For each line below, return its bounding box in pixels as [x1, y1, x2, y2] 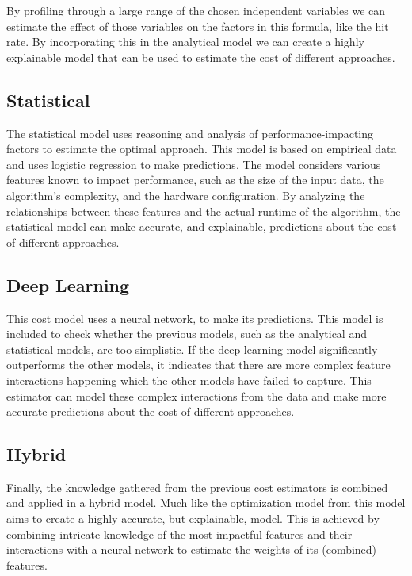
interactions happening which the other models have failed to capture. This [6, 371, 372, 388]
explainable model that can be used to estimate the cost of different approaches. [6, 48, 395, 65]
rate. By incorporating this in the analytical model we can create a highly [6, 33, 364, 50]
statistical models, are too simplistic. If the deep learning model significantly [6, 340, 378, 357]
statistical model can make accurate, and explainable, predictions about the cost [6, 218, 397, 235]
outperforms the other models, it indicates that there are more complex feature [6, 356, 391, 373]
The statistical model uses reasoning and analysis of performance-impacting [6, 125, 374, 141]
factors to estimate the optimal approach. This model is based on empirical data [6, 140, 397, 157]
